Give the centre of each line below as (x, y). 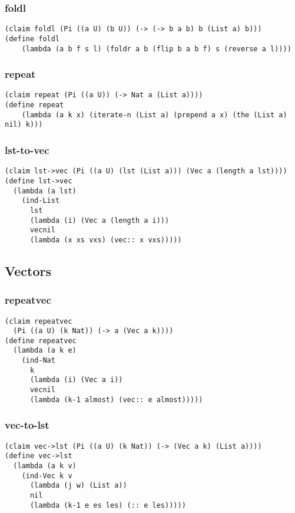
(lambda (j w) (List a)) (78, 486)
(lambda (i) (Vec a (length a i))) (100, 220)
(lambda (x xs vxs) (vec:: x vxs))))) (106, 240)
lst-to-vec (27, 149)
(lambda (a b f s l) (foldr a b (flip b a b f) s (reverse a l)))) (156, 49)
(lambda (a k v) (45, 466)
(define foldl (32, 39)
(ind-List (41, 201)
